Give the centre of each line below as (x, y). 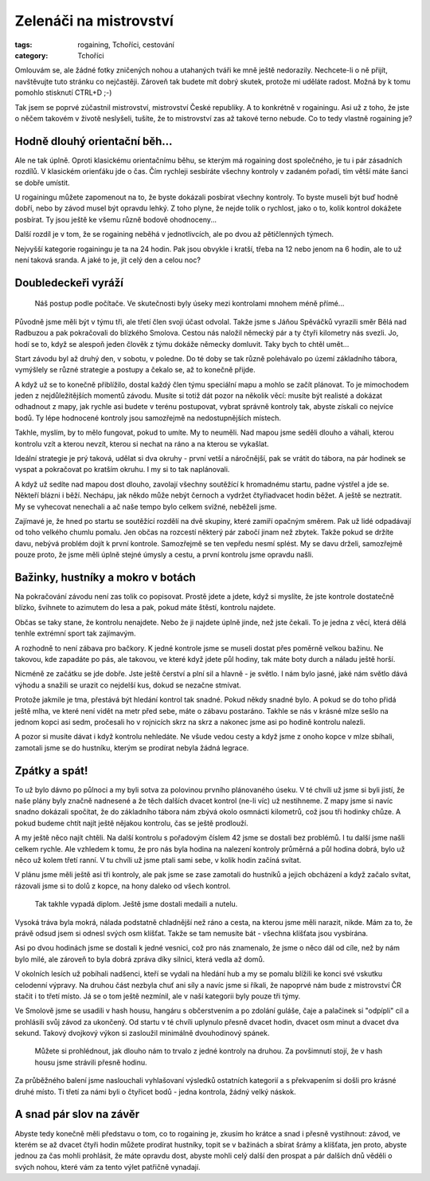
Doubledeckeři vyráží (69, 283)
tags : (23, 45)
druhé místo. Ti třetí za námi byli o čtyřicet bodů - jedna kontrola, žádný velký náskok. (155, 1092)
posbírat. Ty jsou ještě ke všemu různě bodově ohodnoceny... (116, 219)
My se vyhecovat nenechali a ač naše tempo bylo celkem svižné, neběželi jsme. (146, 506)
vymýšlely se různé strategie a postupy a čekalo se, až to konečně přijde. (135, 370)
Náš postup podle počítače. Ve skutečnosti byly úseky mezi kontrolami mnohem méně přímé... (190, 304)
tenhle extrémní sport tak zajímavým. (75, 633)
